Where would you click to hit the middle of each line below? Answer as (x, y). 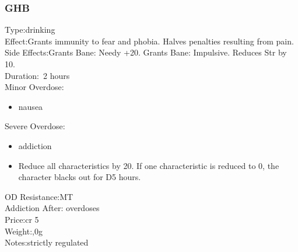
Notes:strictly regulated (47, 242)
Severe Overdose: (35, 126)
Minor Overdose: (34, 87)
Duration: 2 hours (37, 75)
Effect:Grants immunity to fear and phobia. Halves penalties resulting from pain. (149, 41)
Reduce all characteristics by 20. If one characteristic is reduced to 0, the (149, 165)
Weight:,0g (24, 231)
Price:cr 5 (22, 219)
